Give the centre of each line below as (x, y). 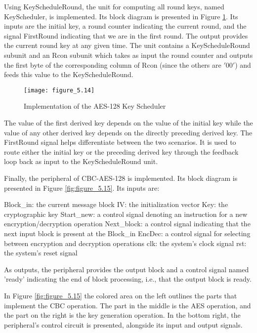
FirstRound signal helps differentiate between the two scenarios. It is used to (120, 142)
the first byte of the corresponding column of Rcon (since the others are (113, 64)
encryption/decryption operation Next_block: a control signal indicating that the (127, 224)
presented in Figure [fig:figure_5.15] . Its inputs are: (82, 187)
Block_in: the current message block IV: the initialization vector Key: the (116, 204)
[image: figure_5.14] (59, 90)
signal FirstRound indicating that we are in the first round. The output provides (126, 35)
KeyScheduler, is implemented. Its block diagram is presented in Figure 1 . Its (121, 16)
